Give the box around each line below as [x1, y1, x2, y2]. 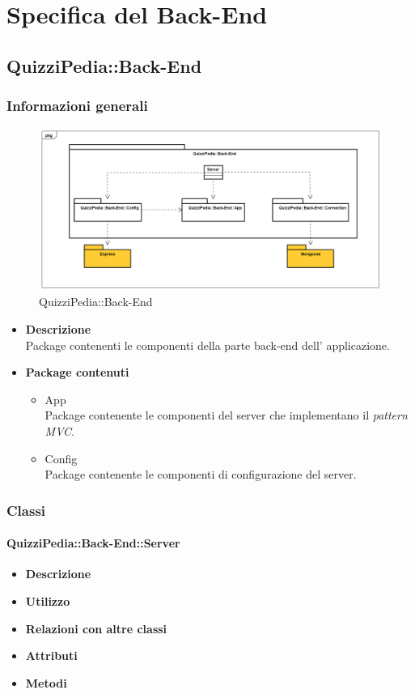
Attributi [25, 647, 78, 664]
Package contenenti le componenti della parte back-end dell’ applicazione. [25, 336, 390, 353]
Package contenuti [25, 364, 129, 381]
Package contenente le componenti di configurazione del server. [44, 466, 357, 483]
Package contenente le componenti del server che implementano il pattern [44, 407, 408, 424]
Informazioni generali [6, 96, 148, 116]
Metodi [25, 674, 67, 691]
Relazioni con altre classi [25, 619, 167, 637]
